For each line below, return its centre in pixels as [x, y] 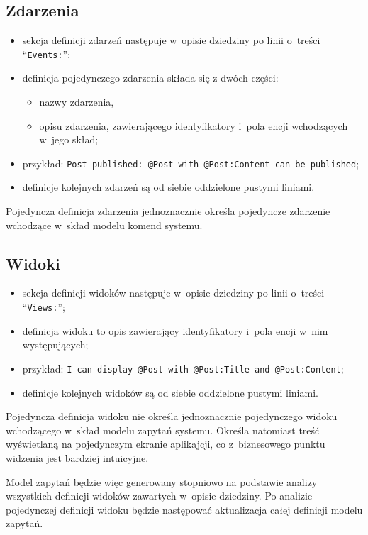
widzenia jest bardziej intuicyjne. [77, 457]
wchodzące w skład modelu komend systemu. [104, 225]
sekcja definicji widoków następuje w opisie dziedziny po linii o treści [173, 293]
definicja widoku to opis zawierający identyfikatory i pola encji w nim [175, 330]
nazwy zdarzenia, [77, 102]
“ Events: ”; [46, 54]
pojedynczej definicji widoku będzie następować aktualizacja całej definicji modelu [184, 509]
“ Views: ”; [44, 307]
